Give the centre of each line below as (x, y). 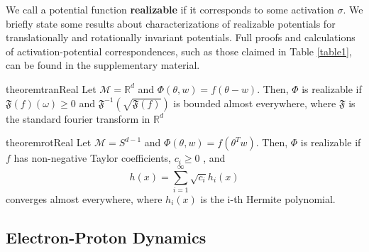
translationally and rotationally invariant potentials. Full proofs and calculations (181, 37)
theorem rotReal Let (49, 142)
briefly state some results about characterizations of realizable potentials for (171, 23)
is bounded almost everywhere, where (255, 103)
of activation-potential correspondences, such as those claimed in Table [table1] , (179, 51)
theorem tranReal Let (51, 88)
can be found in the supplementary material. (103, 65)
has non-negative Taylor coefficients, (92, 158)
